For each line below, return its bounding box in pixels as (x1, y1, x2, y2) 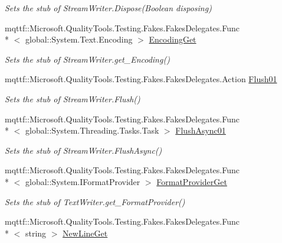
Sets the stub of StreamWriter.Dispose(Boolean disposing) (5, 2, 212, 14)
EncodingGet (149, 33, 196, 46)
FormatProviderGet (156, 175, 227, 187)
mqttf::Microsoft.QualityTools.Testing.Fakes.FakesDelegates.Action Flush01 (5, 73, 277, 85)
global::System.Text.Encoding (25, 33, 133, 46)
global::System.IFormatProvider (25, 175, 140, 187)
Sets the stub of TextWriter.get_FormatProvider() (5, 195, 185, 208)
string (25, 226, 47, 239)
